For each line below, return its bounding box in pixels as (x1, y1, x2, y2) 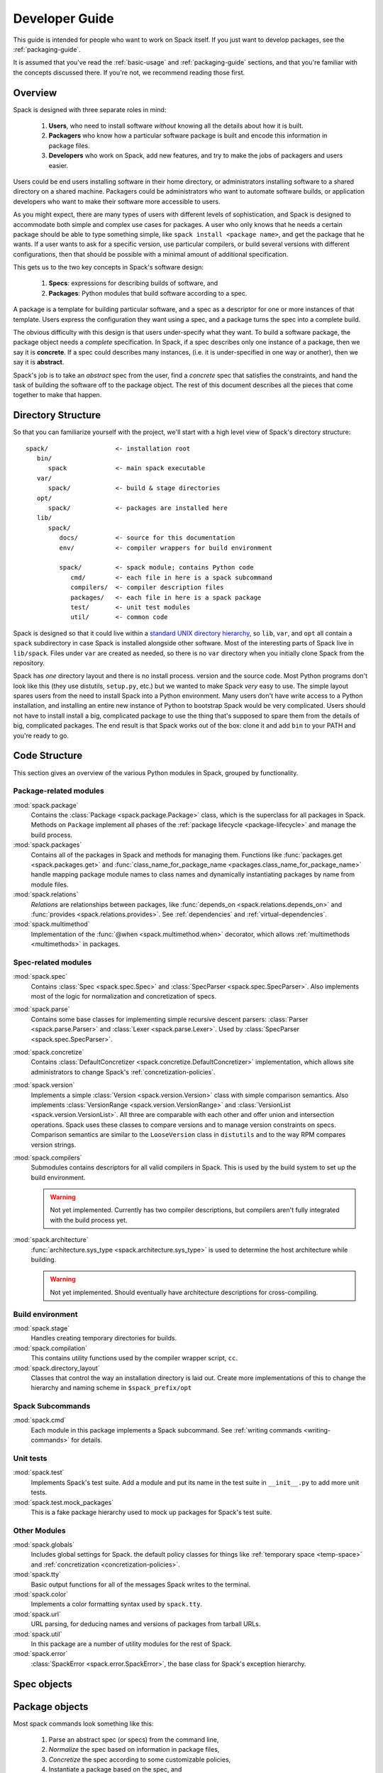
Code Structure (13, 750, 83, 762)
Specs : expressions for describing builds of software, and (48, 279, 218, 287)
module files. (30, 880, 69, 889)
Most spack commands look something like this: (13, 1719, 154, 1728)
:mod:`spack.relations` (13, 890, 79, 899)
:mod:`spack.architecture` (13, 1235, 89, 1244)
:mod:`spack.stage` (13, 1323, 70, 1333)
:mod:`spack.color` (13, 1590, 69, 1599)
